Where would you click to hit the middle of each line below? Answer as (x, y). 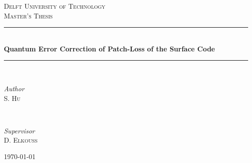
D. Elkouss (21, 140)
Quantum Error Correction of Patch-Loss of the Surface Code (110, 48)
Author (14, 88)
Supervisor (19, 130)
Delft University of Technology (55, 6)
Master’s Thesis (28, 15)
